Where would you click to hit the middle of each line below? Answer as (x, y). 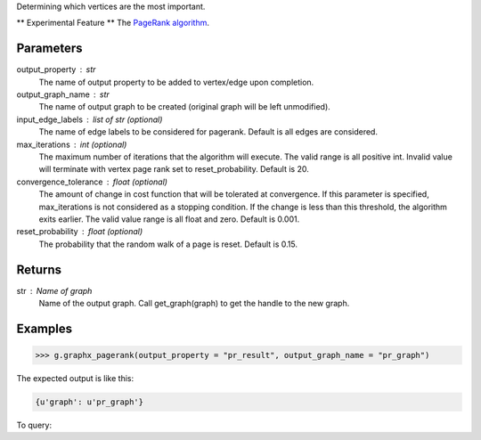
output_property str (56, 69)
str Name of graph (54, 290)
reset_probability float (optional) (80, 232)
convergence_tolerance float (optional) (92, 182)
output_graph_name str (63, 94)
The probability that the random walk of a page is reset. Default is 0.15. (168, 244)
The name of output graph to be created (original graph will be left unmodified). (185, 107)
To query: (34, 425)
